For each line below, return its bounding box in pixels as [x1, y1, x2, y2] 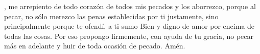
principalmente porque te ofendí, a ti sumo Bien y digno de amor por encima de [4, 21, 255, 31]
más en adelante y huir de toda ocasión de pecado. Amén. [4, 40, 185, 51]
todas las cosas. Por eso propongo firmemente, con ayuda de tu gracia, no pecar [4, 30, 254, 41]
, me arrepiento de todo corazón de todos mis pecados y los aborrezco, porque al [4, 1, 256, 11]
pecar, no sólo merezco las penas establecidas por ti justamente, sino [4, 11, 219, 21]
